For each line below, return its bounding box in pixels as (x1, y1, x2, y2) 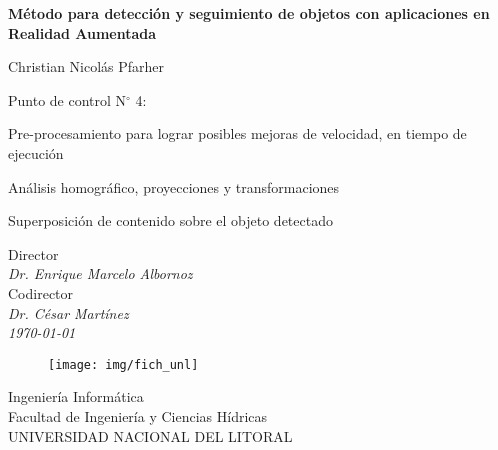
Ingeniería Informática (8, 386, 144, 407)
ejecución (8, 142, 64, 163)
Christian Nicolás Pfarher (8, 56, 165, 77)
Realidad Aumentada (8, 22, 157, 43)
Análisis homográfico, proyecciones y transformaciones (8, 176, 340, 197)
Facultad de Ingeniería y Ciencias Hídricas (8, 405, 268, 426)
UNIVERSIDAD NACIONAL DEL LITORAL (8, 425, 293, 446)
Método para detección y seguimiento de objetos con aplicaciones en (8, 3, 490, 23)
